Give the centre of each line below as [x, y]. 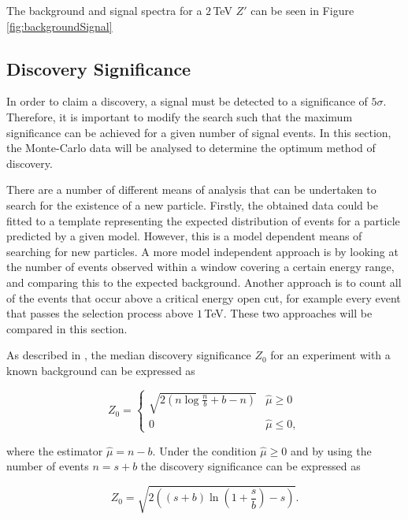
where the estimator [55, 450]
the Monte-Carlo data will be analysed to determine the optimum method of [191, 148]
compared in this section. [67, 328]
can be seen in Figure [302, 10]
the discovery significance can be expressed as [250, 466]
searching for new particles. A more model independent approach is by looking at [202, 251]
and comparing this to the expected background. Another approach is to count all [204, 282]
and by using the [331, 450]
